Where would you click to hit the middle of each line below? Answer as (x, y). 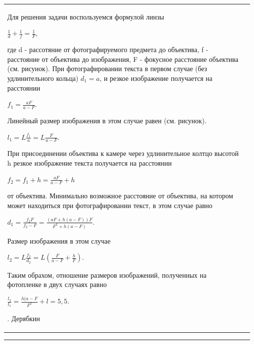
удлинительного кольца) (43, 78)
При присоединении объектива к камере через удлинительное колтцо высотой (123, 153)
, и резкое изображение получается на (156, 78)
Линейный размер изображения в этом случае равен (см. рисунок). (107, 120)
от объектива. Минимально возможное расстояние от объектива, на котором (120, 196)
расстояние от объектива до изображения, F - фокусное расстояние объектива (123, 59)
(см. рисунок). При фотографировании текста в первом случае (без (107, 68)
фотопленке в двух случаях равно (57, 284)
